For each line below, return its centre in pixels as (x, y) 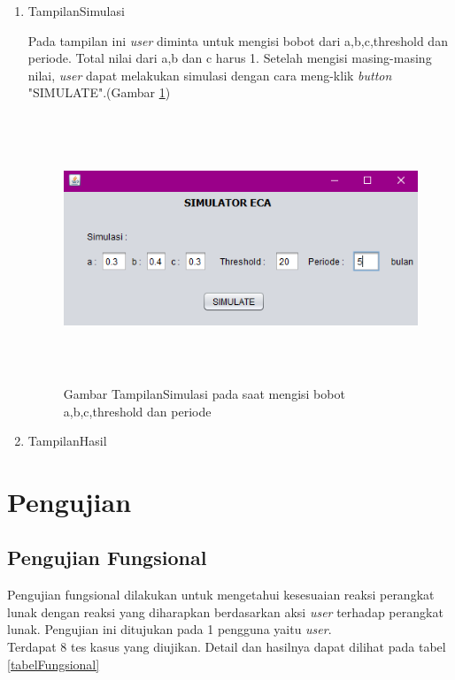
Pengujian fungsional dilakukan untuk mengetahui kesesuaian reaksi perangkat (221, 595)
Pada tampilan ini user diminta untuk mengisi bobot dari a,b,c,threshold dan (238, 40)
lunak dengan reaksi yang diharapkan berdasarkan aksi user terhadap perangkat (225, 611)
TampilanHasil (67, 441)
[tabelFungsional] (54, 664)
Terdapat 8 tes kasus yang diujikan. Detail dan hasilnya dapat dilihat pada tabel (227, 647)
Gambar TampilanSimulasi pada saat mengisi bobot (204, 393)
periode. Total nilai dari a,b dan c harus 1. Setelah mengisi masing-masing (230, 58)
